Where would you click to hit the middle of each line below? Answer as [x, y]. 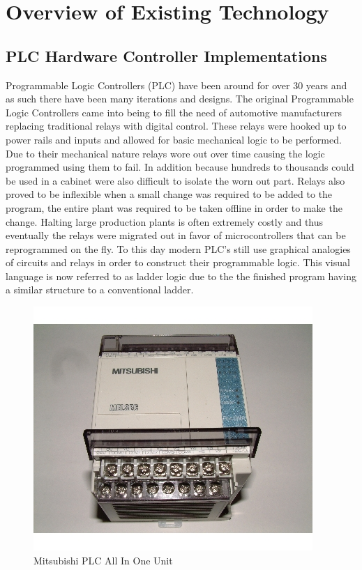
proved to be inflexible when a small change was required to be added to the [169, 194]
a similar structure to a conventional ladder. [100, 290]
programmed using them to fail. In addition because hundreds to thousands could [180, 167]
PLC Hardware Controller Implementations [166, 55]
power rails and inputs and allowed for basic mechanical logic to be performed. [174, 139]
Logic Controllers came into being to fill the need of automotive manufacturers [174, 112]
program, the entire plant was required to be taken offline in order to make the [174, 207]
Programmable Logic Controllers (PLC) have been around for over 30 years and [176, 85]
